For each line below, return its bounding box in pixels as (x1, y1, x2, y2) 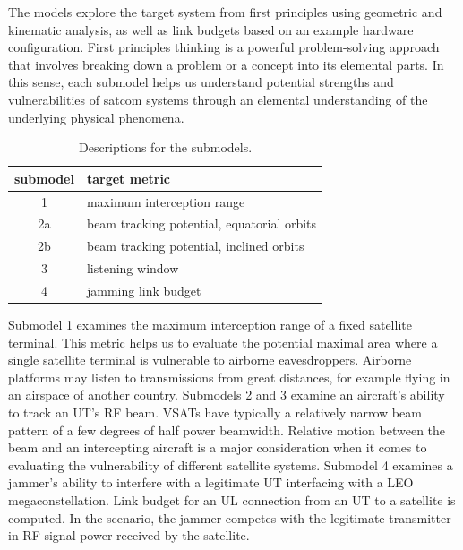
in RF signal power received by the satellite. (8, 526, 250, 545)
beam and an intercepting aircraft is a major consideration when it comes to (8, 438, 427, 457)
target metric (86, 168, 171, 187)
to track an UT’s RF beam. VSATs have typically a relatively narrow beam (8, 403, 422, 422)
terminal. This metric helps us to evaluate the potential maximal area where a (8, 332, 438, 351)
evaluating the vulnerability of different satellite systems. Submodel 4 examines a (8, 455, 453, 474)
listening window (86, 259, 179, 278)
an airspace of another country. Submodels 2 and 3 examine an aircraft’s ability (8, 385, 445, 404)
